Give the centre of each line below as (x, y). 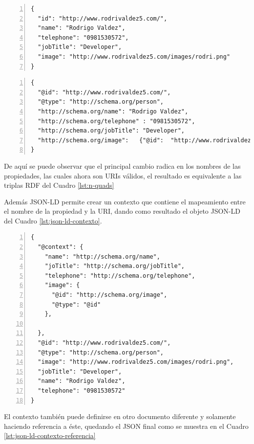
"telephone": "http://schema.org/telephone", (120, 276)
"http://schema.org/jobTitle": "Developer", (111, 131)
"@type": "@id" (76, 304)
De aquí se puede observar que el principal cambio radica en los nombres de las (122, 166)
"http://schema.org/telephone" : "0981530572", (116, 121)
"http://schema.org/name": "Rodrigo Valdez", (113, 111)
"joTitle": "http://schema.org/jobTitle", (115, 266)
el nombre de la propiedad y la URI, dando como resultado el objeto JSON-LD (122, 211)
